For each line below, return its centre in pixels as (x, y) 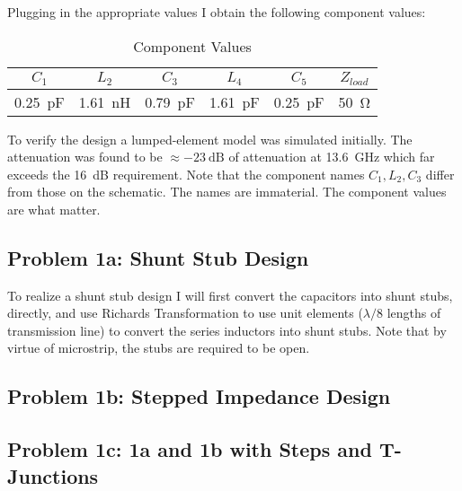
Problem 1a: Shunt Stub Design (158, 257)
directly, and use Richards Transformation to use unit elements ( (185, 313)
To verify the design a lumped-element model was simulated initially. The (210, 139)
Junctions (53, 475)
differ (440, 174)
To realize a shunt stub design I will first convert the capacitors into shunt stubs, (230, 295)
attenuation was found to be (85, 157)
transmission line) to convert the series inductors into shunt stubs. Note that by (227, 330)
